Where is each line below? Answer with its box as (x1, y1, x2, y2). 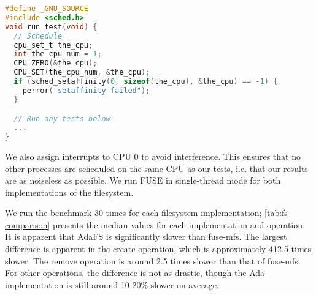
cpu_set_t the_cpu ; (13, 40, 93, 50)
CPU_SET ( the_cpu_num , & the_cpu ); (13, 68, 150, 77)
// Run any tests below (13, 114, 110, 124)
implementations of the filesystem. (5, 185, 134, 198)
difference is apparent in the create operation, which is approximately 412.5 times (5, 242, 312, 255)
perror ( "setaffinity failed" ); (22, 86, 150, 95)
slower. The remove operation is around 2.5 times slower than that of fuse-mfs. (5, 254, 301, 267)
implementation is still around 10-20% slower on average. (5, 278, 219, 291)
